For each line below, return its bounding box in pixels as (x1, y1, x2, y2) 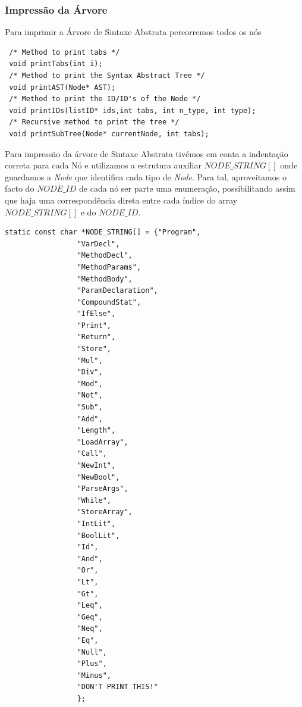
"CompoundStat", (77, 298, 141, 306)
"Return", (77, 333, 116, 342)
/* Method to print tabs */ (9, 48, 120, 57)
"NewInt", (77, 461, 116, 470)
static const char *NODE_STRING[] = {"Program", (5, 228, 201, 237)
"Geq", (77, 612, 103, 621)
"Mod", (77, 379, 103, 388)
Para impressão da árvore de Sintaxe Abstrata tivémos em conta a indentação (5, 147, 288, 159)
